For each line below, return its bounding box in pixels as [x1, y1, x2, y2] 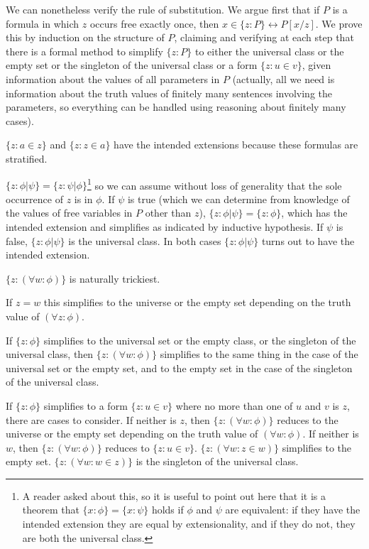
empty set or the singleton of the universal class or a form [6, 58, 258, 72]
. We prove [315, 16, 363, 31]
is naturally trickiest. [69, 271, 160, 286]
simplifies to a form [43, 398, 128, 413]
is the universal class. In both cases [68, 233, 221, 248]
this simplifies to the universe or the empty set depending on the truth [43, 295, 351, 310]
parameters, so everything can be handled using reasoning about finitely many [6, 99, 346, 114]
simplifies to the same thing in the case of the [160, 347, 358, 362]
